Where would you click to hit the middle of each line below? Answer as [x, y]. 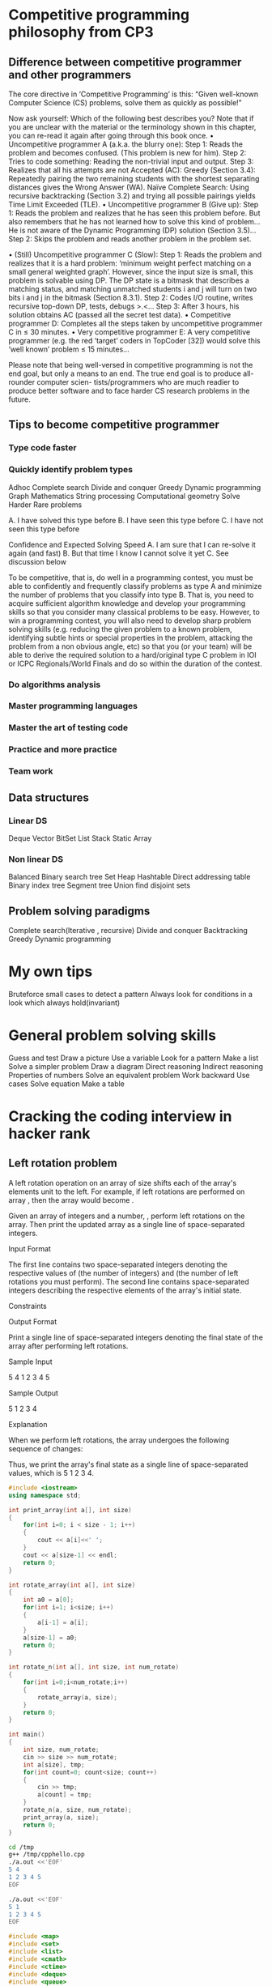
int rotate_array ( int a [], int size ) [72, 1585]
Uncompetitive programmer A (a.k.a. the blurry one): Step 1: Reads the [125, 144]
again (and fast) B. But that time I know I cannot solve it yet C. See [119, 553]
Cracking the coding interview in [120, 1117]
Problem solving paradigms [79, 911]
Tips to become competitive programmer [114, 425]
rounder [21, 382]
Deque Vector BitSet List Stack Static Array [80, 838]
